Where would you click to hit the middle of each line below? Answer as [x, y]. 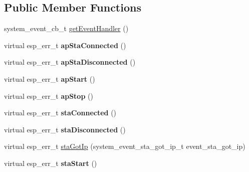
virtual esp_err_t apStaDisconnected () [70, 62]
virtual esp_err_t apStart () [50, 78]
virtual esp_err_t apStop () [49, 96]
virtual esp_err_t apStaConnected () [65, 45]
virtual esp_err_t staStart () [51, 163]
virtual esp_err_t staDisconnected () [65, 129]
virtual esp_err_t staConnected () [60, 113]
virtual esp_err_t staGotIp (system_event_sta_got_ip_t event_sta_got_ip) [125, 146]
